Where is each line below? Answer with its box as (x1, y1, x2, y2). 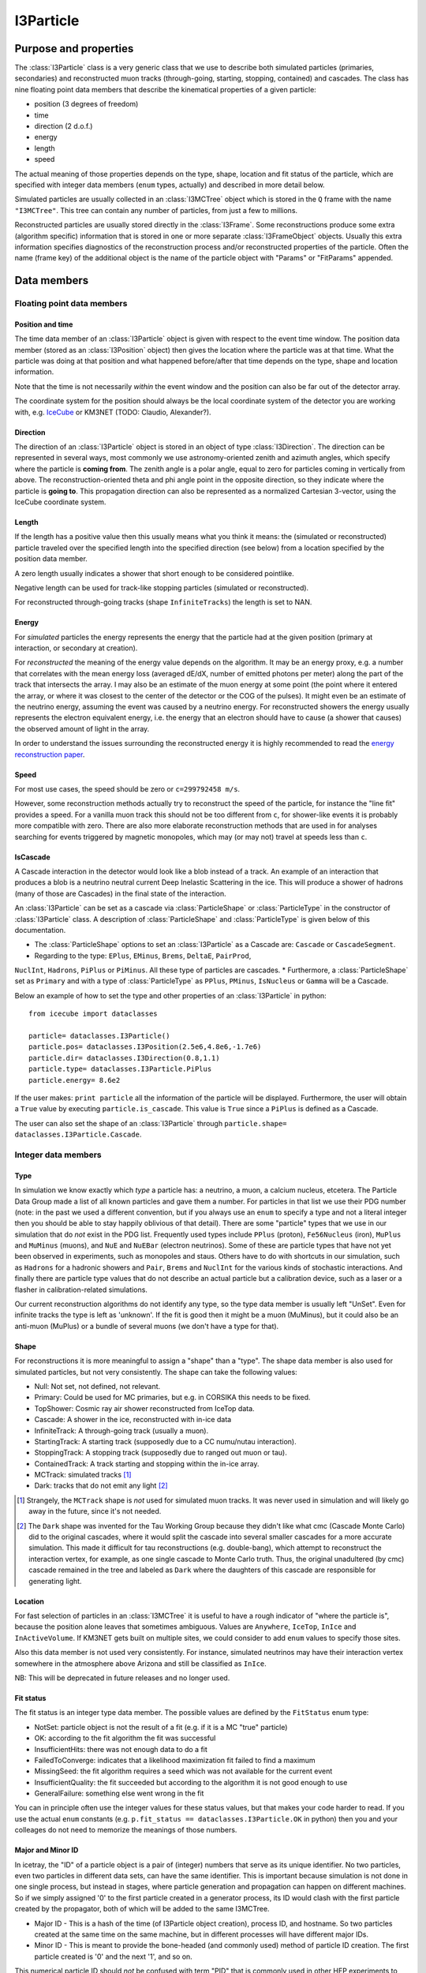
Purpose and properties (14, 42, 134, 55)
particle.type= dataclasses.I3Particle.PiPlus (28, 1065, 212, 1073)
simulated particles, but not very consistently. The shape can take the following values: (14, 1367, 297, 1376)
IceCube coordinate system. (14, 497, 106, 507)
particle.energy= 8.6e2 (28, 1076, 121, 1084)
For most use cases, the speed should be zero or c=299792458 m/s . (14, 784, 241, 793)
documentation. (14, 925, 66, 934)
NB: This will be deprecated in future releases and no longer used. (14, 1673, 230, 1683)
